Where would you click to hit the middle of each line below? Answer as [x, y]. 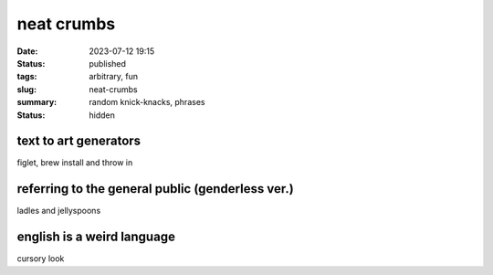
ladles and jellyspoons [59, 211]
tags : [27, 77]
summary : [37, 102]
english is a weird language [96, 237]
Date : [27, 51]
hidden [102, 115]
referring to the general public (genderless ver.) [155, 189]
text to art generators [79, 141]
